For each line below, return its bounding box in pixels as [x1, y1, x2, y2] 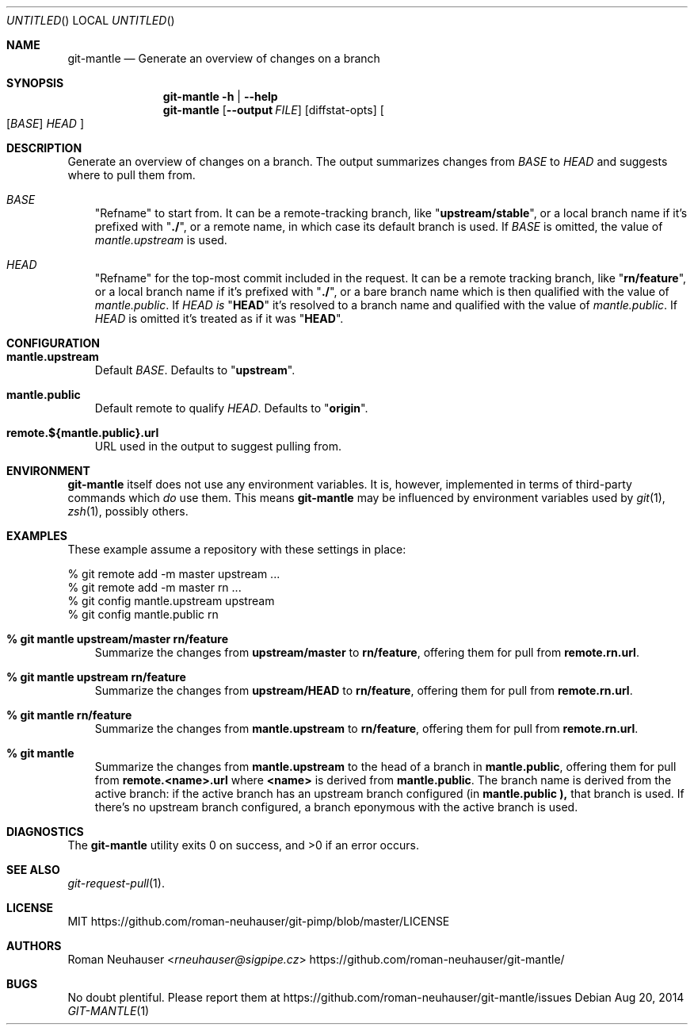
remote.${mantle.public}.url [6, 426, 159, 439]
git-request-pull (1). [67, 876, 165, 890]
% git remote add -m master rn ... [67, 581, 242, 594]
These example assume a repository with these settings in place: [67, 542, 406, 556]
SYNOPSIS [6, 76, 64, 90]
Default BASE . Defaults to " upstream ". [94, 363, 296, 377]
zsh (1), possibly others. [67, 504, 189, 518]
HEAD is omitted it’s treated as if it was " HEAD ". [94, 312, 344, 325]
